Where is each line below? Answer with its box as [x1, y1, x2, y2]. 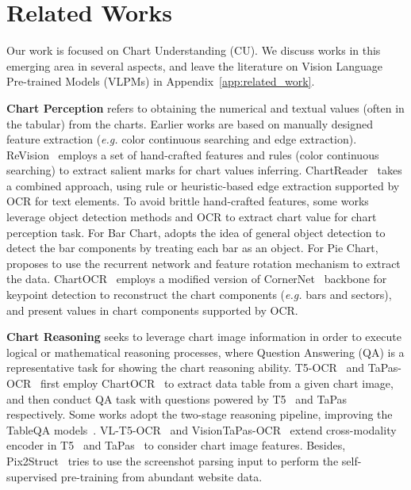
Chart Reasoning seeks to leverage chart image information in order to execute [6, 328, 401, 345]
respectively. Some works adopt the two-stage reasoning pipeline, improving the [6, 406, 393, 423]
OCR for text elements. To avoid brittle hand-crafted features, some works [6, 193, 369, 209]
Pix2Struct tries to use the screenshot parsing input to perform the [6, 452, 339, 469]
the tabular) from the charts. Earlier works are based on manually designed [6, 115, 374, 132]
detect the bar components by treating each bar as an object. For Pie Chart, [6, 239, 378, 256]
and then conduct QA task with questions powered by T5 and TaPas [6, 390, 348, 407]
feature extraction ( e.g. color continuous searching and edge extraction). [6, 131, 357, 147]
